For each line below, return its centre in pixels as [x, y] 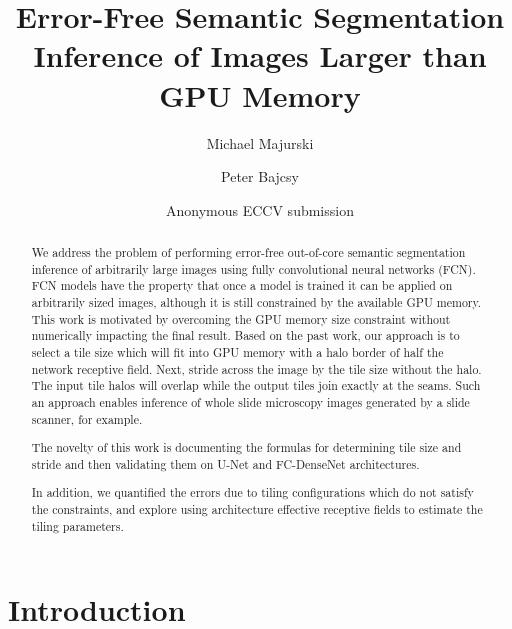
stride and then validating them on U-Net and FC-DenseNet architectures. [225, 463]
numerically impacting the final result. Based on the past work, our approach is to [245, 335]
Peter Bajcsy [260, 176]
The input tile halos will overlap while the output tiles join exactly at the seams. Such [256, 385]
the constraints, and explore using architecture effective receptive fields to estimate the [257, 509]
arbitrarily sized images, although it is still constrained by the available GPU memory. [256, 302]
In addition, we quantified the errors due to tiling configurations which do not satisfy [252, 492]
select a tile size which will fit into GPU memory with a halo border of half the [237, 352]
